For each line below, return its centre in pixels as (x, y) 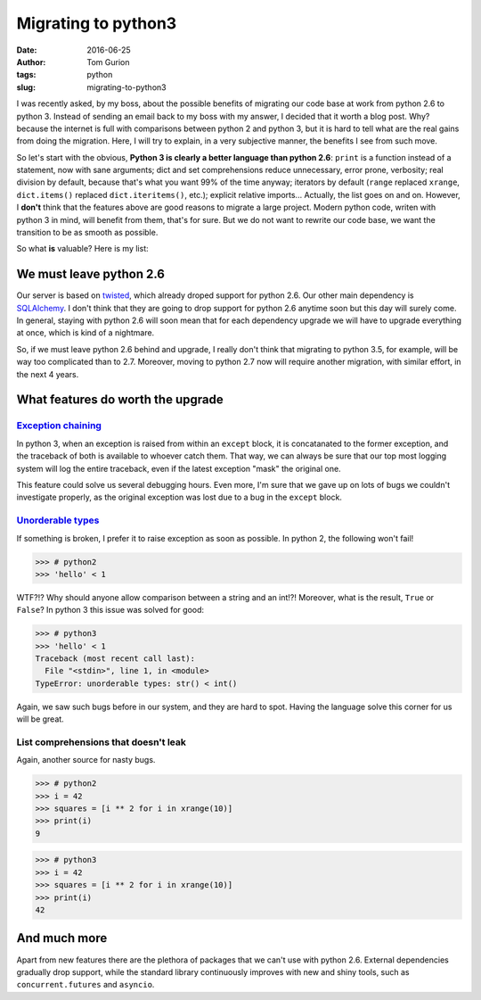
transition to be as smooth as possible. (87, 233)
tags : (26, 75)
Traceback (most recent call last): (115, 659)
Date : (27, 50)
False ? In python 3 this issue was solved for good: (110, 610)
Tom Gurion (108, 62)
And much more (62, 938)
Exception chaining (59, 426)
